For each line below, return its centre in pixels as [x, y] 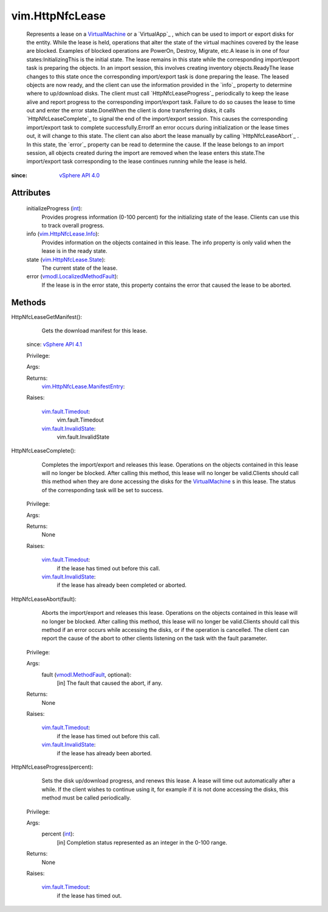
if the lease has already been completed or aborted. [122, 585]
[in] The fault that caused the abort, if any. [110, 683]
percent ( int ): [58, 834]
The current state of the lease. [80, 268]
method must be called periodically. [86, 798]
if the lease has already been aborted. [104, 753]
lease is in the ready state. [74, 251]
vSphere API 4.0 [80, 175]
